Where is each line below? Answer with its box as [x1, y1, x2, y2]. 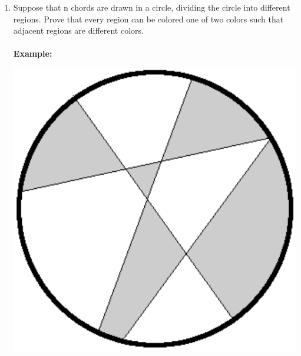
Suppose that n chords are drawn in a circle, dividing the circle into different [13, 1, 290, 13]
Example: [13, 47, 52, 60]
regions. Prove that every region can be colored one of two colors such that [13, 12, 284, 25]
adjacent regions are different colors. [13, 24, 144, 37]
